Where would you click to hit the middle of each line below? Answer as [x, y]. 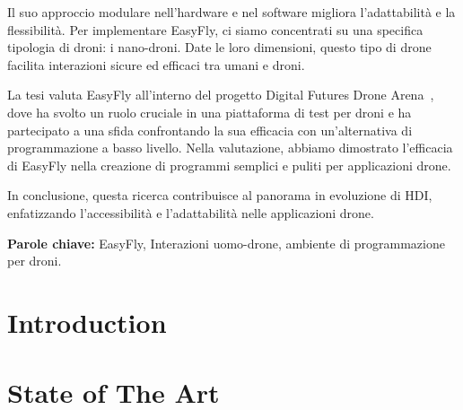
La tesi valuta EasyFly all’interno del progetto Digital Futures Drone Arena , [221, 95]
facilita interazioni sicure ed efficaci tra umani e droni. [156, 64]
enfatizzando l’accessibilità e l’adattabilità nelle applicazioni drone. [191, 212]
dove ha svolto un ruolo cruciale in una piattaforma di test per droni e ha [210, 112]
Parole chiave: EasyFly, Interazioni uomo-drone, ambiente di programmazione [226, 243]
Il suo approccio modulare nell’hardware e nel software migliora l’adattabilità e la [231, 12]
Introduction [87, 322]
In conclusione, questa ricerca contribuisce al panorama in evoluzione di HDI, [220, 195]
